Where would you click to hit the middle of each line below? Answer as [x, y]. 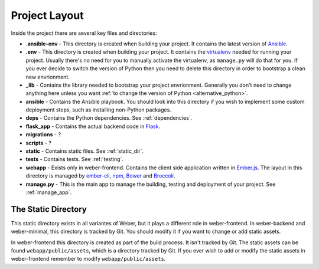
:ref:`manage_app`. [49, 192]
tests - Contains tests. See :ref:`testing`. [75, 159]
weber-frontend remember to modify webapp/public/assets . [88, 259]
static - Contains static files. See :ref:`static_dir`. [85, 151]
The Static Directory [49, 209]
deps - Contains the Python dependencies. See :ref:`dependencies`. [109, 118]
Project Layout [47, 15]
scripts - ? [38, 143]
